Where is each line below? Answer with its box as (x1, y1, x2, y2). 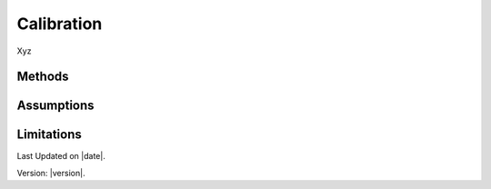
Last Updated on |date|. (16, 151, 106, 162)
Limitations (16, 127, 82, 143)
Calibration (16, 14, 103, 34)
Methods (16, 69, 69, 85)
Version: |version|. (16, 167, 85, 178)
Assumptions (16, 98, 95, 114)
